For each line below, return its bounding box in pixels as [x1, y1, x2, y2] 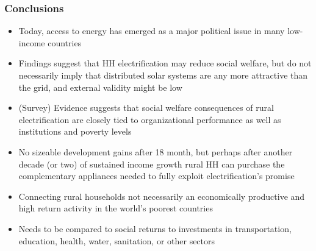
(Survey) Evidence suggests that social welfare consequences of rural [18, 101, 274, 114]
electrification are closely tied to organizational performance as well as [18, 113, 281, 125]
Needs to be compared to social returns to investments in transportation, [18, 222, 292, 235]
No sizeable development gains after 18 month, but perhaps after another [18, 145, 293, 158]
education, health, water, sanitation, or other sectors [18, 234, 215, 247]
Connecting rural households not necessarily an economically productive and [18, 189, 305, 202]
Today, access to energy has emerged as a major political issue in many [18, 24, 285, 37]
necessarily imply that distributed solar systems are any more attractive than [18, 69, 308, 81]
